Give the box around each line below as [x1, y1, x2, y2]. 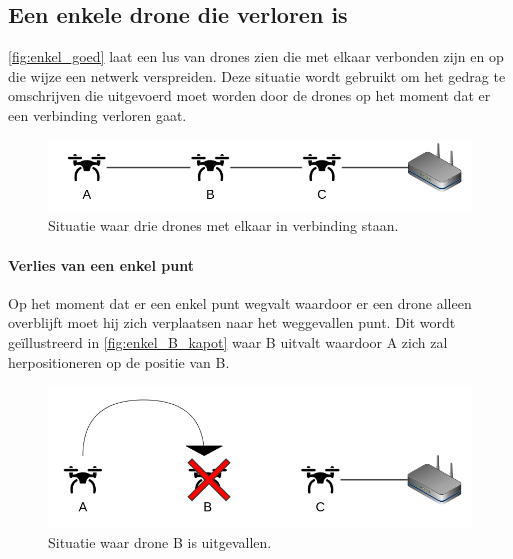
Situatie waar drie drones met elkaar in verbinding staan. [48, 215, 399, 236]
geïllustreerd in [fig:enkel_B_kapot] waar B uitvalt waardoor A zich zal [8, 332, 448, 352]
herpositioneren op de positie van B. [8, 351, 230, 372]
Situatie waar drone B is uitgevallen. [48, 532, 272, 552]
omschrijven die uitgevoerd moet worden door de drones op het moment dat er [8, 85, 491, 106]
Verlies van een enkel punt [8, 254, 194, 275]
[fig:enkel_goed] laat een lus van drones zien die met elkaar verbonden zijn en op [8, 46, 504, 67]
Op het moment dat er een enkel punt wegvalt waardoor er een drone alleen [8, 292, 472, 313]
